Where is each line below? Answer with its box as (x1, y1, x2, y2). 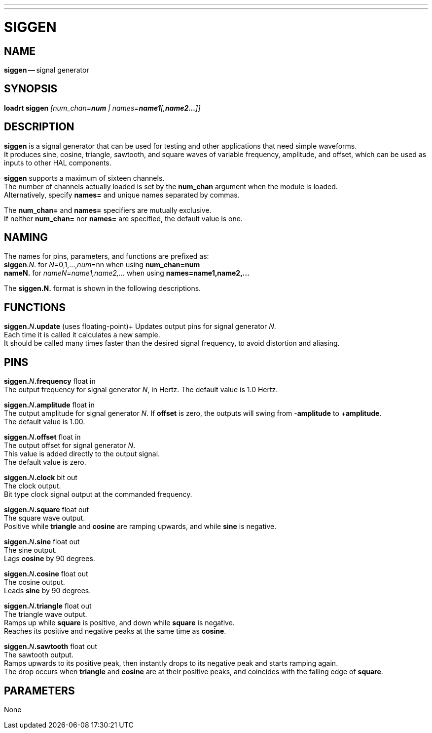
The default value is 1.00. (4, 417, 85, 426)
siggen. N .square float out (4, 505, 89, 514)
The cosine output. (4, 578, 65, 587)
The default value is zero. (4, 458, 86, 467)
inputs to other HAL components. (4, 158, 111, 167)
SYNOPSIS (4, 82, 58, 95)
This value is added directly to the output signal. (4, 449, 160, 458)
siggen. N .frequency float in (4, 377, 96, 386)
